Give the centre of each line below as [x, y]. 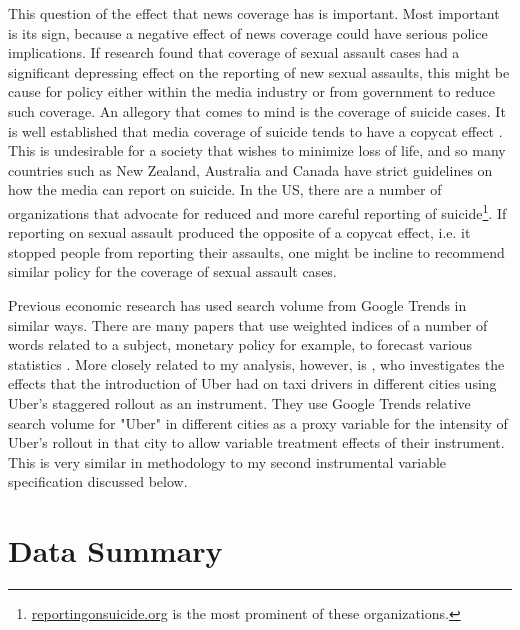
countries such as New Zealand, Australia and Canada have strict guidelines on [250, 169]
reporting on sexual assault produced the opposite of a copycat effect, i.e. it [239, 232]
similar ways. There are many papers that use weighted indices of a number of [248, 324]
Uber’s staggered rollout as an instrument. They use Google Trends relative [239, 402]
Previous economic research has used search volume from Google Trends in [237, 304]
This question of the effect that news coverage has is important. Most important [254, 13]
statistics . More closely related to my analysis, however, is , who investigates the [256, 363]
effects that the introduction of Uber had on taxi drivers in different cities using [252, 383]
